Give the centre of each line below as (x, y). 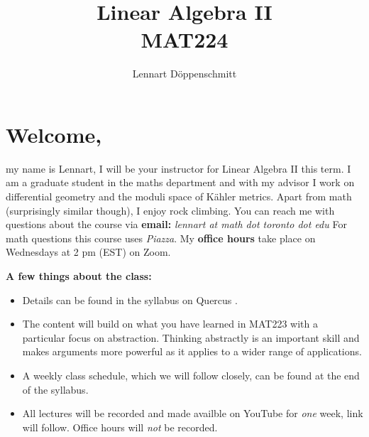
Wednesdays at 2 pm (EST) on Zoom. (88, 252)
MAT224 (184, 39)
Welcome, (54, 134)
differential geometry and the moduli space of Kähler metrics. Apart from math (179, 196)
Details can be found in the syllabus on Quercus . (130, 300)
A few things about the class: (79, 276)
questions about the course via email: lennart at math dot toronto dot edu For (176, 224)
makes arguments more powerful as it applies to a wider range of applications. (192, 351)
